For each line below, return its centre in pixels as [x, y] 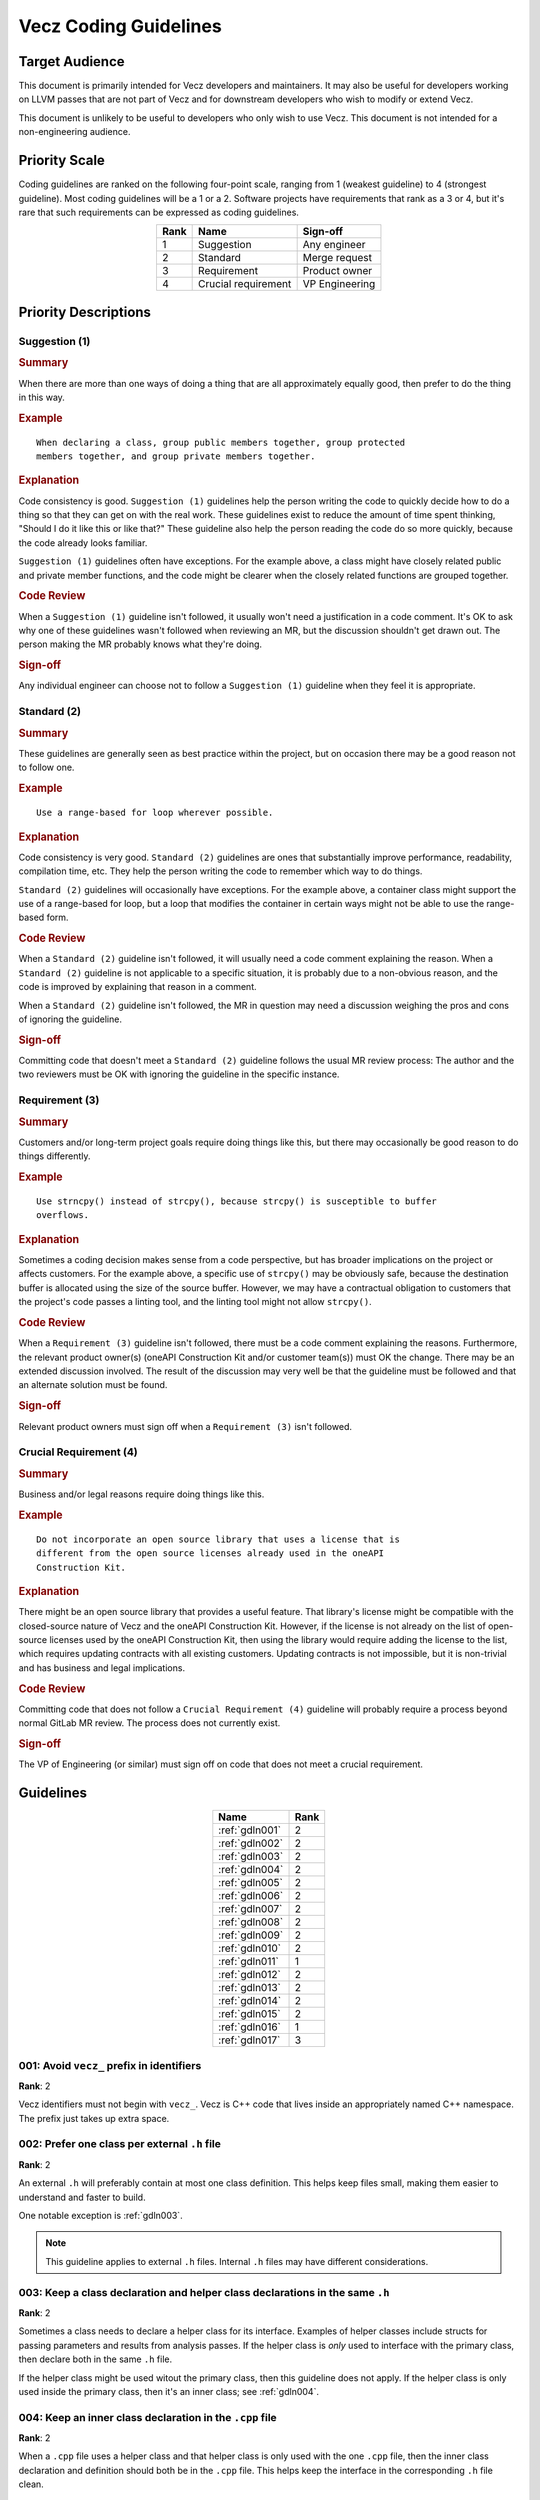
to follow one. [46, 767]
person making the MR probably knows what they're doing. [140, 644]
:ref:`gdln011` [248, 1962]
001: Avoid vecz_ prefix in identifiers [110, 2065]
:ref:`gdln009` [251, 1935]
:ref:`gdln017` [249, 2040]
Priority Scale [61, 160]
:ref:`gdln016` [250, 2027]
